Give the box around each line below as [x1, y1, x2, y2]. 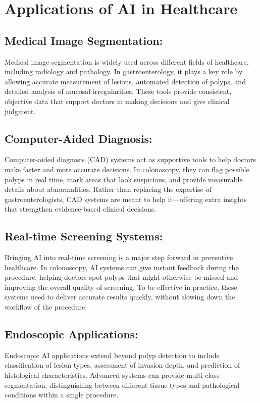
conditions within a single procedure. [5, 389, 119, 400]
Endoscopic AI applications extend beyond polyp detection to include [5, 349, 220, 360]
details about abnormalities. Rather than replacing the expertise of [5, 184, 212, 194]
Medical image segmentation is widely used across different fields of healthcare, [5, 56, 249, 67]
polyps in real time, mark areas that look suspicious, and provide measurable [5, 174, 243, 184]
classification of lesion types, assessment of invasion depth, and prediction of [5, 360, 240, 370]
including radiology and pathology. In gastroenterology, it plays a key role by [5, 66, 243, 77]
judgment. [5, 106, 36, 116]
